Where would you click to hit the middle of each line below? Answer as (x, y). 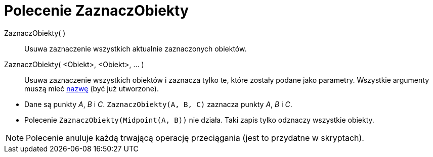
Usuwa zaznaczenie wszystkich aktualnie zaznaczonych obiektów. (136, 48)
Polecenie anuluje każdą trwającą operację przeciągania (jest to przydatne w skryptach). (195, 138)
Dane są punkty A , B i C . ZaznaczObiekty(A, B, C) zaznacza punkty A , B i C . (158, 104)
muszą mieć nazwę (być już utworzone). (92, 88)
